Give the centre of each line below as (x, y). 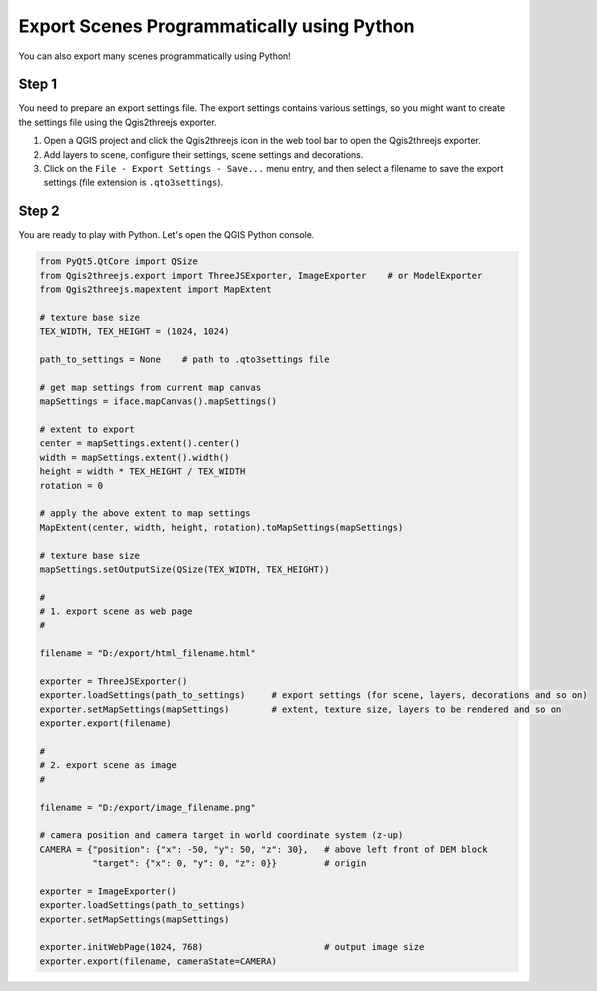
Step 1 (38, 84)
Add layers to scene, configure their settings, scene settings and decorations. (203, 154)
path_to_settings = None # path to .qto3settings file (184, 359)
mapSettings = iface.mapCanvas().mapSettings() (158, 401)
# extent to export (87, 429)
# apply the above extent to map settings (145, 513)
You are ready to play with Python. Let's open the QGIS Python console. (166, 235)
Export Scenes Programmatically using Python (216, 26)
